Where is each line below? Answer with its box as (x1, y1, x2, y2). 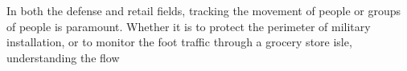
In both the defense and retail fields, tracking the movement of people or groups (6, 2, 401, 18)
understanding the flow (6, 49, 120, 65)
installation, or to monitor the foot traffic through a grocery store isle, (6, 34, 352, 50)
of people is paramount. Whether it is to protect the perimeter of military (6, 18, 371, 34)
